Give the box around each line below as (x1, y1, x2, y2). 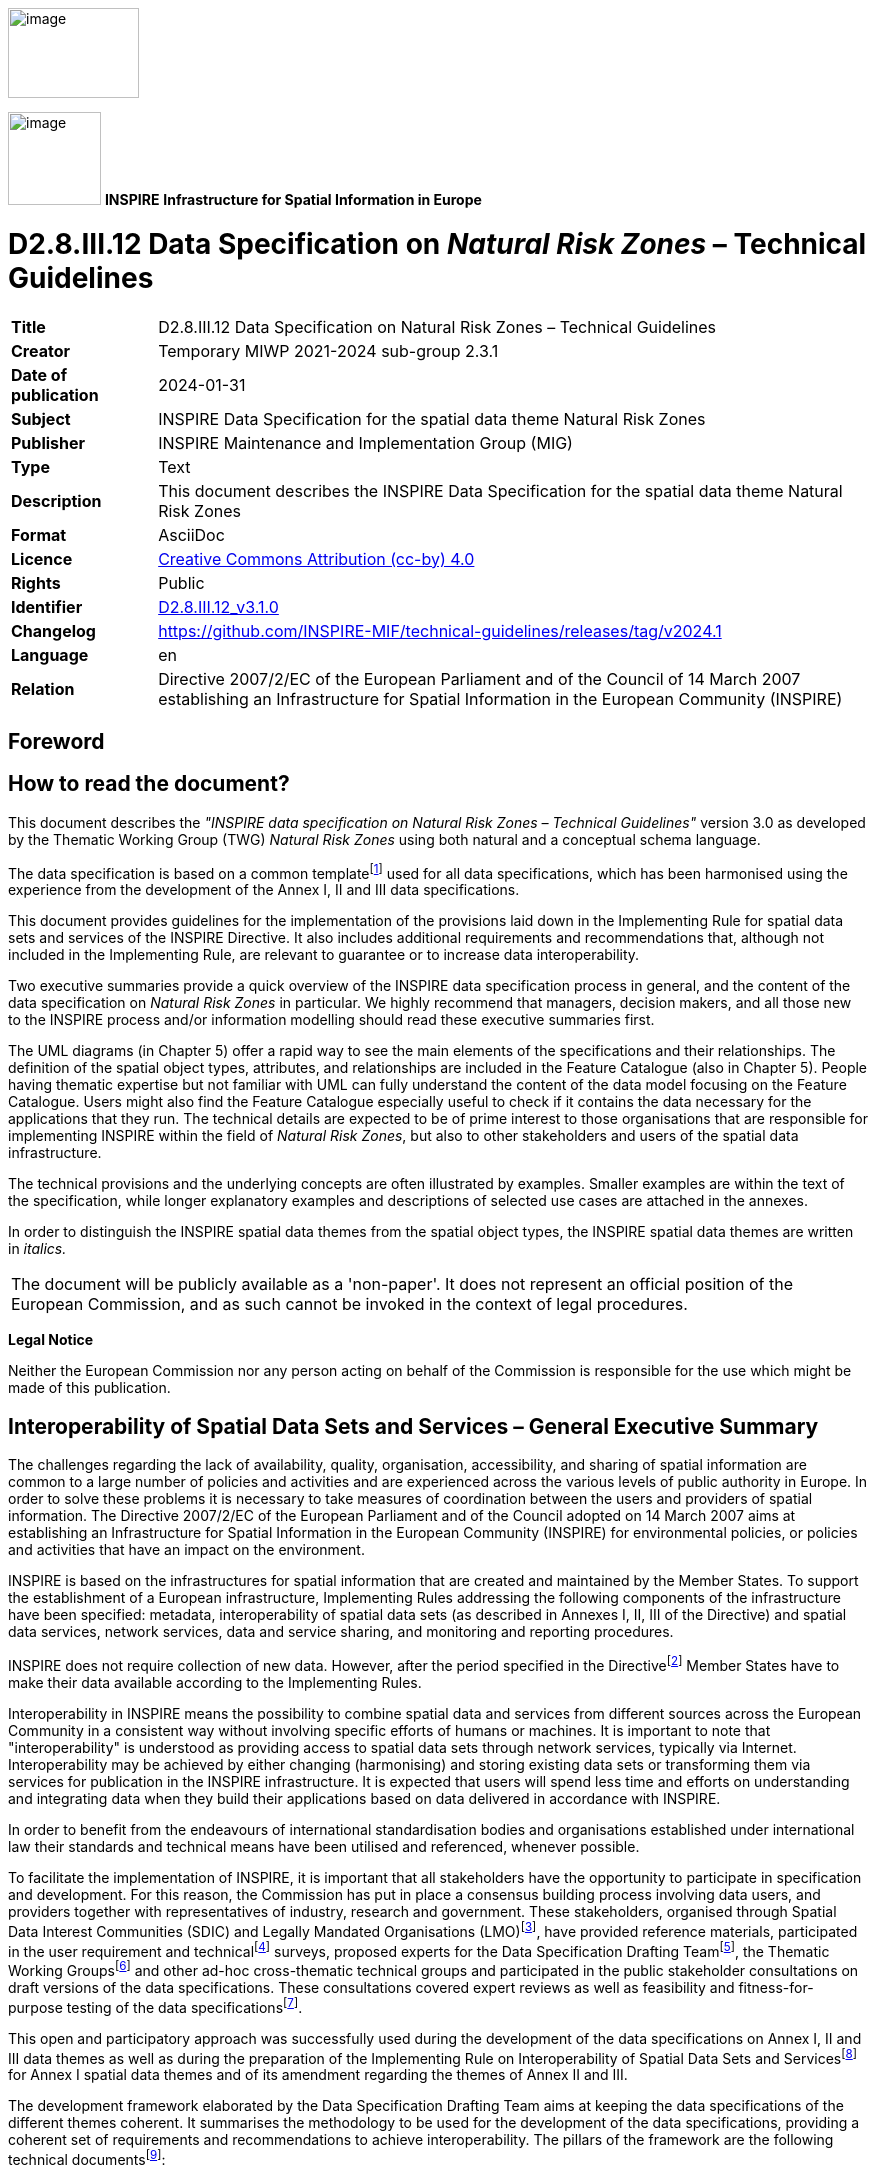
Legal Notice (8, 1331, 94, 1349)
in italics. (8, 1240, 67, 1258)
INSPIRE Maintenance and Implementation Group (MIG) (158, 432, 573, 453)
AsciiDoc (158, 524, 225, 545)
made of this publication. (8, 1379, 171, 1397)
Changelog (11, 620, 96, 641)
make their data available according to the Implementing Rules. (8, 1673, 422, 1691)
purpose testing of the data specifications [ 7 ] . (8, 1995, 303, 2016)
